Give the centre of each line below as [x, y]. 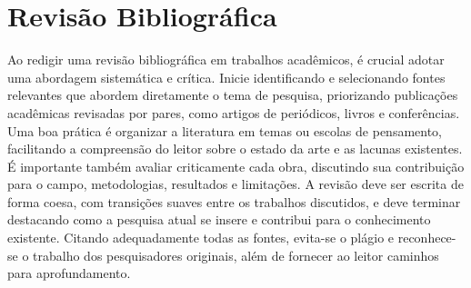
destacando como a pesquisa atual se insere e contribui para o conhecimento [219, 219]
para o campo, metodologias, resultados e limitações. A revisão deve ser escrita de [235, 184]
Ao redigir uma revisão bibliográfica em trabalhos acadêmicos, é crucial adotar [226, 60]
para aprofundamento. [69, 273]
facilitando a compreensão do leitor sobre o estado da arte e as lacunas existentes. [235, 149]
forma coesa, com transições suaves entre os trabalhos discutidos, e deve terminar [234, 201]
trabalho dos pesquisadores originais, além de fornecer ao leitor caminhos [236, 255]
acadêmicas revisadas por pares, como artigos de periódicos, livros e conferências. [234, 112]
